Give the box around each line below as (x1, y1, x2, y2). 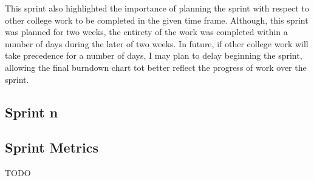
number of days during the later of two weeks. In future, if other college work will (5, 37, 309, 50)
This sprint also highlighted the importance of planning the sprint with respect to (5, 2, 309, 14)
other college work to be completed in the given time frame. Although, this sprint (5, 13, 309, 26)
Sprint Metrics (5, 138, 98, 157)
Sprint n (5, 102, 58, 121)
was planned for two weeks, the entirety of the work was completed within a (5, 25, 288, 38)
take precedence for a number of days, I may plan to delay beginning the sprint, (5, 49, 302, 62)
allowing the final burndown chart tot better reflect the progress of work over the (5, 61, 307, 73)
